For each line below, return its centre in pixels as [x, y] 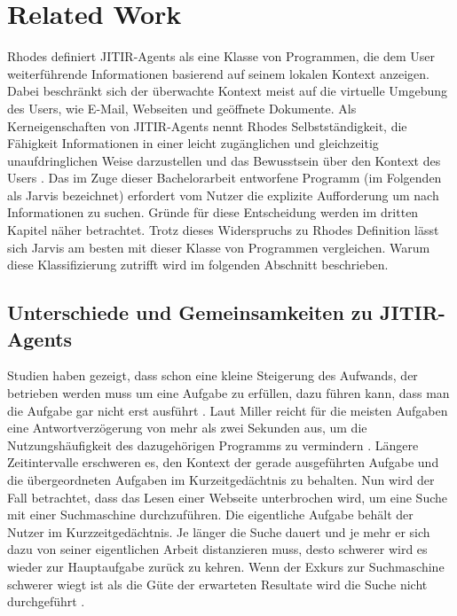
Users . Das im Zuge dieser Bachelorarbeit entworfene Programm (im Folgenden [225, 178]
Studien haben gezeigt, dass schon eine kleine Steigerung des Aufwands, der [213, 375]
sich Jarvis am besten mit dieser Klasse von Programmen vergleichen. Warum [219, 247]
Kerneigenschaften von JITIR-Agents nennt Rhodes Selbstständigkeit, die [207, 125]
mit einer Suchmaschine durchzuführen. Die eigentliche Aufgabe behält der [210, 515]
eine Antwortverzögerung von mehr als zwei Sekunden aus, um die [187, 428]
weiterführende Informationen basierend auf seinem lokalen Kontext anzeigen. [218, 73]
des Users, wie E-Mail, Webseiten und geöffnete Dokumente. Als [182, 108]
